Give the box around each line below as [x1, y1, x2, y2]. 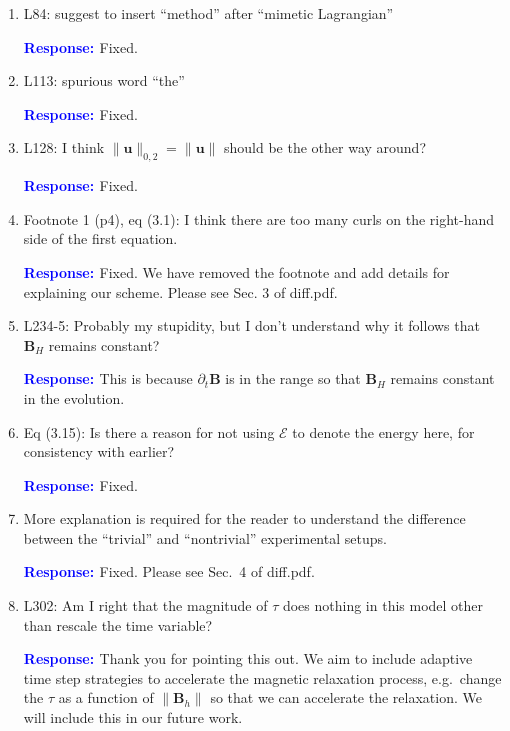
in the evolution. [23, 387, 125, 408]
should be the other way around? [223, 137, 426, 158]
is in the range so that [225, 368, 361, 389]
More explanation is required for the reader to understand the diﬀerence [23, 508, 466, 529]
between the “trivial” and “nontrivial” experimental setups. [23, 527, 387, 548]
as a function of [58, 687, 154, 708]
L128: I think [23, 137, 105, 158]
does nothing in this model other [282, 595, 484, 616]
